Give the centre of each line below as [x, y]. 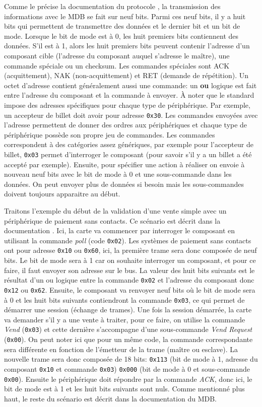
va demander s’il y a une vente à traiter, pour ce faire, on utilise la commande [125, 319]
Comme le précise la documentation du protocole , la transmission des [112, 6]
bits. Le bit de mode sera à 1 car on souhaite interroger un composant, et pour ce [130, 260]
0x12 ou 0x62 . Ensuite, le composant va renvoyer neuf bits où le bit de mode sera [130, 289]
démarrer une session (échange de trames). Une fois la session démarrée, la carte [128, 310]
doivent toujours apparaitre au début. [62, 194]
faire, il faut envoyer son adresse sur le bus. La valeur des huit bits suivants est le [129, 270]
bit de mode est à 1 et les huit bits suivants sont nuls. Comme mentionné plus [124, 389]
